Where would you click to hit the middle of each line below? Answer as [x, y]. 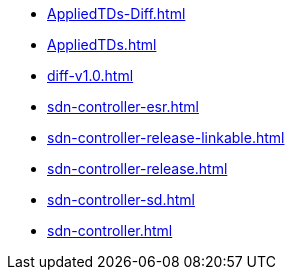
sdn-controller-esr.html [123, 106]
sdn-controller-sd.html [121, 199]
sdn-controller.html [110, 230]
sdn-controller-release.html [137, 168]
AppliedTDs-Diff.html [116, 13]
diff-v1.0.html [90, 75]
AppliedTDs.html [102, 44]
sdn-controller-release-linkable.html [166, 137]
